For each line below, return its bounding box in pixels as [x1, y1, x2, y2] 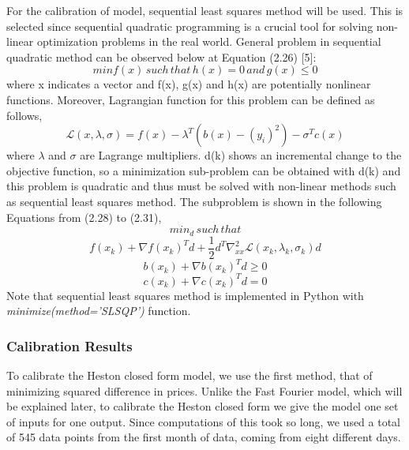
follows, [6, 107, 43, 123]
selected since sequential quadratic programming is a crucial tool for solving [6, 17, 373, 34]
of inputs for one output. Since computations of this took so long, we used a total [6, 413, 400, 429]
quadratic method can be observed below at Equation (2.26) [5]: [6, 48, 317, 65]
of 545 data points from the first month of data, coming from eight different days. [6, 429, 401, 445]
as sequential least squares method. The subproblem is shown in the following [6, 193, 382, 209]
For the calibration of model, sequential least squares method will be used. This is [6, 2, 403, 18]
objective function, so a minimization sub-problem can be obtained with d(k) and [6, 162, 401, 178]
